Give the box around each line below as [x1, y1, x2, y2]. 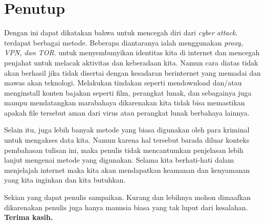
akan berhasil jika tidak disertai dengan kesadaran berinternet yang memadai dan [4, 67, 261, 78]
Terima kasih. [4, 212, 53, 222]
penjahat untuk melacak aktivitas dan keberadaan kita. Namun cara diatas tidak [4, 57, 258, 68]
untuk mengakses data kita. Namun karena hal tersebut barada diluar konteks [4, 135, 250, 145]
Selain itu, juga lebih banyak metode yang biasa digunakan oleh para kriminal [4, 124, 250, 135]
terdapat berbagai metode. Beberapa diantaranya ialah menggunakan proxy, [4, 37, 244, 48]
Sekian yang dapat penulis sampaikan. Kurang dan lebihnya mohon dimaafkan [4, 192, 251, 203]
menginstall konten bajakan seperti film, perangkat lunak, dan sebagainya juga [4, 87, 252, 98]
